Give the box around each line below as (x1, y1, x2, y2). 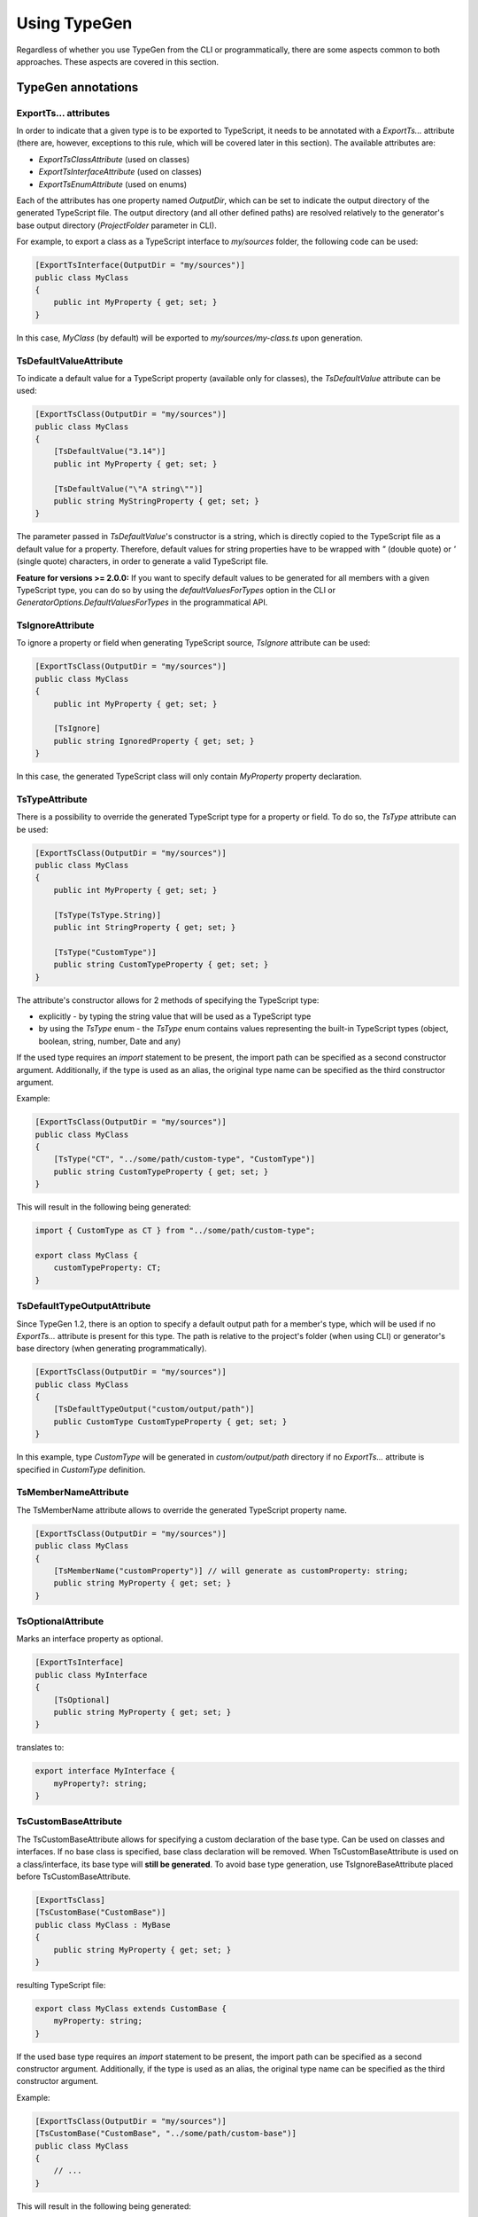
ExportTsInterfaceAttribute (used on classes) (38, 167, 203, 177)
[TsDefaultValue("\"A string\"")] (53, 483, 204, 494)
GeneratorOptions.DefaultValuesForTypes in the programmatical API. (16, 597, 268, 607)
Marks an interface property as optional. (16, 1633, 164, 1644)
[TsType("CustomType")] (53, 947, 157, 957)
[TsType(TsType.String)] (53, 910, 162, 920)
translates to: (16, 1743, 65, 1753)
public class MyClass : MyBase (35, 1920, 172, 1930)
